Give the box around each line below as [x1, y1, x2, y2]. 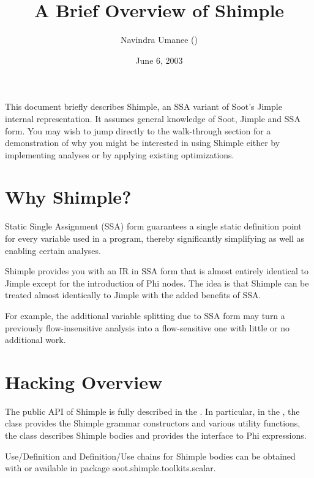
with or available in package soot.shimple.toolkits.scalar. [5, 461, 216, 474]
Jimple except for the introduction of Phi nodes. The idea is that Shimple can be [5, 276, 309, 289]
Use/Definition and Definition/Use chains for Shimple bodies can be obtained [5, 449, 296, 462]
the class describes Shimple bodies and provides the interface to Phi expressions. [5, 429, 307, 442]
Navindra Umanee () [120, 33, 198, 46]
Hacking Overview [5, 369, 163, 394]
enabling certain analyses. [5, 244, 101, 256]
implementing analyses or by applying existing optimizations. [5, 148, 234, 161]
